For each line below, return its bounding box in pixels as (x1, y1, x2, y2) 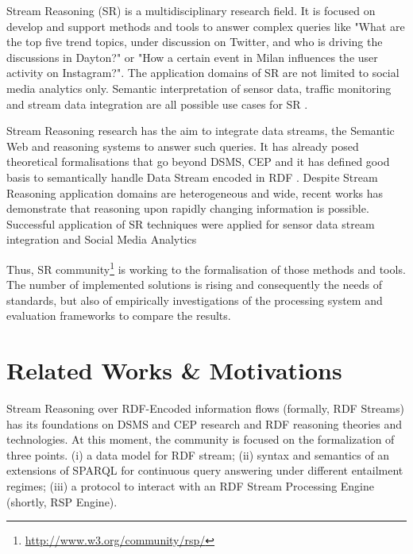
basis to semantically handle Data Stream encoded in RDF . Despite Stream (6, 168, 378, 185)
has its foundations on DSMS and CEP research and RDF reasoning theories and (6, 415, 403, 432)
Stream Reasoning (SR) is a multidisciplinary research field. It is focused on (6, 2, 376, 18)
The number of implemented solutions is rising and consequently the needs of (6, 276, 383, 293)
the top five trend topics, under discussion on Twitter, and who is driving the (6, 33, 383, 50)
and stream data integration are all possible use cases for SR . (6, 95, 308, 112)
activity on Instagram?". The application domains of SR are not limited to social (6, 64, 399, 81)
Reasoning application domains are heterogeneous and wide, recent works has (6, 184, 383, 201)
